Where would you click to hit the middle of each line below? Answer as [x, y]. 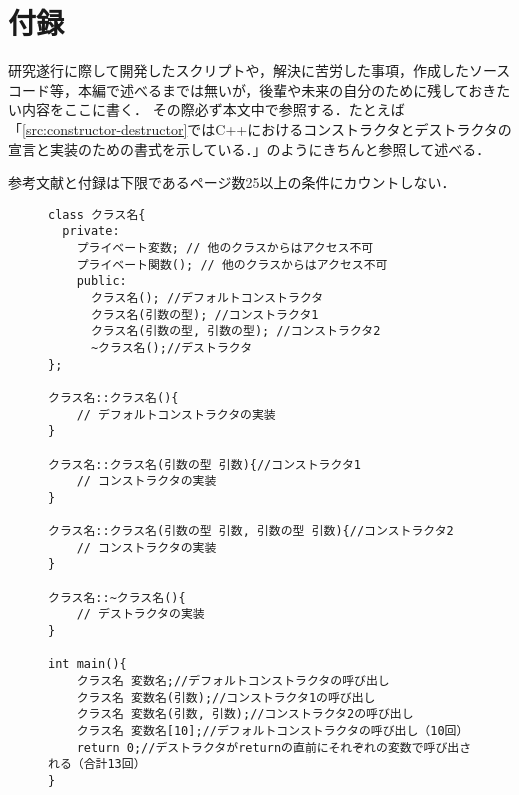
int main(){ [87, 664]
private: [91, 231]
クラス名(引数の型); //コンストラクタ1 [204, 314]
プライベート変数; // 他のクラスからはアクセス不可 [225, 248]
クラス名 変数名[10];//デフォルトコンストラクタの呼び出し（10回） [272, 731]
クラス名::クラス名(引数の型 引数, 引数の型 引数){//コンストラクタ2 [251, 531]
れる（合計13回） [97, 764]
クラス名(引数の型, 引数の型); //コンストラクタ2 [235, 331]
